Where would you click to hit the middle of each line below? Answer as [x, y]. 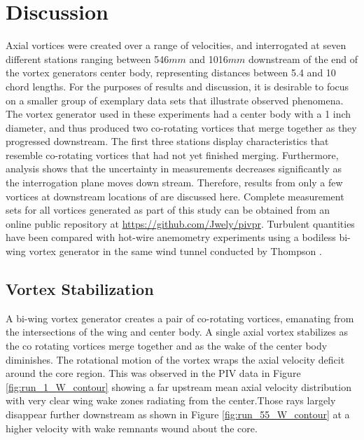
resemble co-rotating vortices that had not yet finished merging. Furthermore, [172, 154]
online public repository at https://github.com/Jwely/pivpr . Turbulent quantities [180, 223]
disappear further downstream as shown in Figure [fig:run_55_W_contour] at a [178, 414]
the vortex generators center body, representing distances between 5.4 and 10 [171, 73]
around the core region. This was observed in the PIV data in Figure [153, 373]
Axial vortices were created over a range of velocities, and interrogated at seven [176, 45]
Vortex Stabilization [80, 289]
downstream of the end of [303, 59]
